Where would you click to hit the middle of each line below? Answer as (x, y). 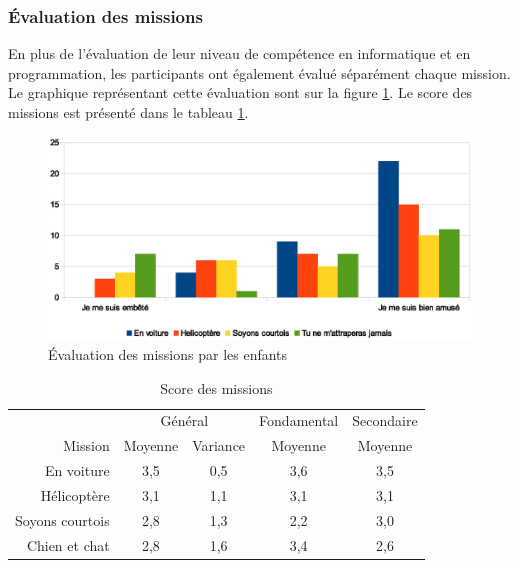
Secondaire (385, 420)
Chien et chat (68, 544)
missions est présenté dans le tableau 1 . (128, 112)
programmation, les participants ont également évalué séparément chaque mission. (259, 72)
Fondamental (299, 420)
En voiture (77, 470)
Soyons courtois (62, 519)
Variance (219, 445)
